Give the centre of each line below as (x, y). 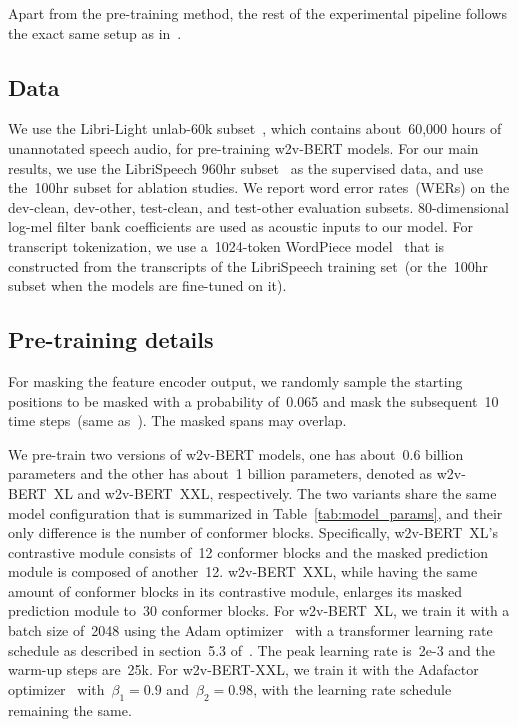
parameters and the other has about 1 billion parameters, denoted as (220, 473)
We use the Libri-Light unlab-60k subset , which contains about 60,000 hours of (255, 128)
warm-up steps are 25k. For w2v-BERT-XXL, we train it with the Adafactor (243, 669)
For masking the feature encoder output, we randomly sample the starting (235, 380)
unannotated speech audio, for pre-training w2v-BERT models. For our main (243, 147)
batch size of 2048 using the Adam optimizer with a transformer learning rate (250, 630)
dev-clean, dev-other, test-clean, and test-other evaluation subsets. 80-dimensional (259, 206)
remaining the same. (70, 709)
